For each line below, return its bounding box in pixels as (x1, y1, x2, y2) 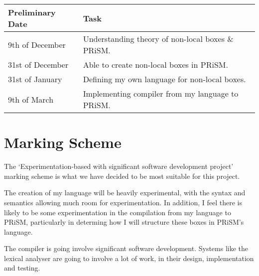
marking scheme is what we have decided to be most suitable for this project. (4, 170, 240, 181)
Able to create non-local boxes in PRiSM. (83, 59, 228, 70)
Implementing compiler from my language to (83, 88, 239, 99)
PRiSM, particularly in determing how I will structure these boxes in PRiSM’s (4, 217, 244, 227)
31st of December (8, 59, 69, 70)
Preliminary (8, 6, 56, 18)
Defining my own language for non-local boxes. (83, 73, 246, 85)
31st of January (8, 73, 62, 85)
